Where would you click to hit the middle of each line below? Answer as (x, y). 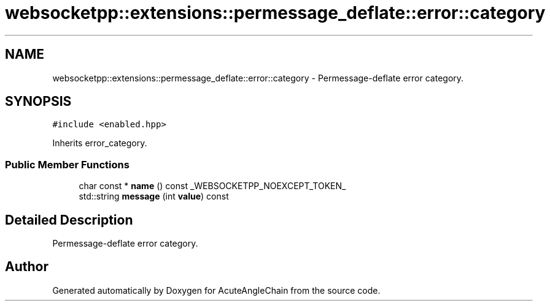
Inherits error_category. (100, 143)
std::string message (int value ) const (154, 196)
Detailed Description (69, 220)
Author (27, 267)
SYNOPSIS (38, 102)
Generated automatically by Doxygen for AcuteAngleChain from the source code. (216, 290)
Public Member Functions (67, 164)
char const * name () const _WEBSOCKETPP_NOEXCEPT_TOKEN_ (212, 186)
